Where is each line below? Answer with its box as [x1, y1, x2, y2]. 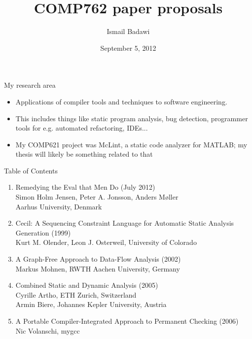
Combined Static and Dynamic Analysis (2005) [15, 280, 158, 290]
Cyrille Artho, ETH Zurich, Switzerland [15, 289, 137, 300]
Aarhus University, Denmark [15, 201, 102, 211]
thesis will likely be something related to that [15, 149, 153, 159]
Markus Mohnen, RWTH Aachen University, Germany [15, 263, 180, 273]
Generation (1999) [15, 227, 71, 237]
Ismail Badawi [107, 26, 150, 36]
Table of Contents [4, 165, 58, 175]
